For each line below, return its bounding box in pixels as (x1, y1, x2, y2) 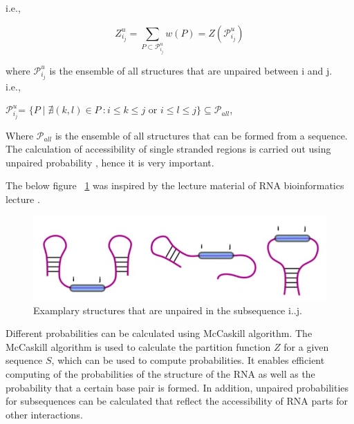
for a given (283, 339, 329, 354)
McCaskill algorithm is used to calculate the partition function (6, 339, 271, 354)
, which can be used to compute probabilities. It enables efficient (51, 353, 325, 367)
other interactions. (6, 407, 83, 421)
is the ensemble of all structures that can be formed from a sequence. (55, 128, 348, 142)
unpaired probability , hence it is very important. (6, 155, 214, 169)
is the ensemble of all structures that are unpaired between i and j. (49, 63, 333, 77)
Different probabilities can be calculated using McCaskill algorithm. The (6, 326, 313, 340)
